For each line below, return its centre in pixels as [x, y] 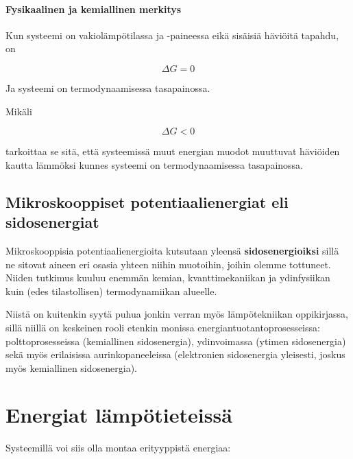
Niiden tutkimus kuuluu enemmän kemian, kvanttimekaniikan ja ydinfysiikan [168, 278]
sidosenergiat [52, 222]
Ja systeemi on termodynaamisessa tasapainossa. [108, 87]
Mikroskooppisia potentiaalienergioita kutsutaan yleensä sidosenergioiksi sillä [172, 250]
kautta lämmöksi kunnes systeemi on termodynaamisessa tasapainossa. [154, 164]
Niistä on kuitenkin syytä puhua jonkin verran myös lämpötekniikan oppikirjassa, [177, 314]
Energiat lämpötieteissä [119, 415]
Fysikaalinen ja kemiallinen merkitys [94, 9]
